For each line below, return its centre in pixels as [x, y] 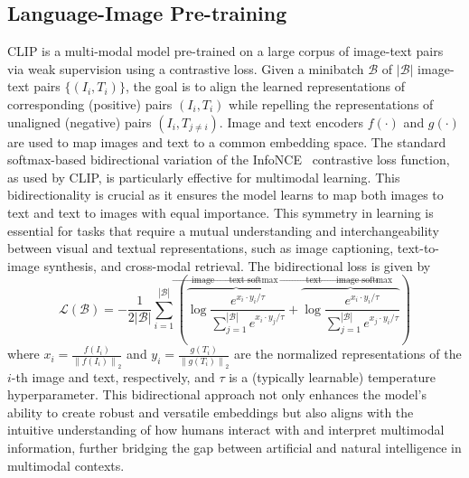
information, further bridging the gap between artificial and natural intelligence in [234, 448]
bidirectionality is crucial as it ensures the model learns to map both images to [225, 195]
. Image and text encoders [291, 122]
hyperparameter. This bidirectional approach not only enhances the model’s [217, 394]
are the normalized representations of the [348, 354]
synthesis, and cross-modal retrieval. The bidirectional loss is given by [237, 265]
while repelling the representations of [331, 103]
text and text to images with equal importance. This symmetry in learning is [220, 212]
